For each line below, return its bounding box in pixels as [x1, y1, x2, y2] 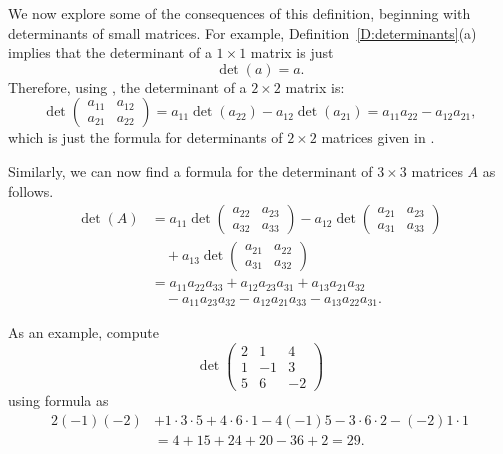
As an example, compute [8, 322, 159, 343]
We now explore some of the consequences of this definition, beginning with [8, 3, 471, 23]
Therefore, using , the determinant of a [8, 76, 247, 97]
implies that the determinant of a [8, 42, 212, 63]
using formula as [8, 389, 109, 410]
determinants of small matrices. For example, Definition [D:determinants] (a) [8, 22, 477, 43]
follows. [8, 180, 54, 201]
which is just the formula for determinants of [8, 127, 283, 148]
